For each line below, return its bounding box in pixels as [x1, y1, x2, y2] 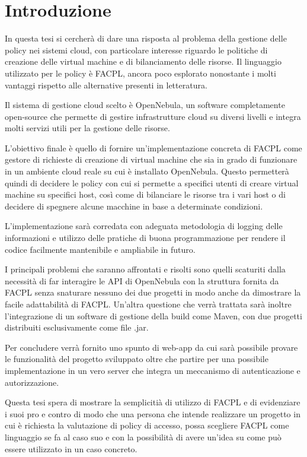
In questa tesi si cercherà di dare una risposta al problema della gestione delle [5, 32, 287, 45]
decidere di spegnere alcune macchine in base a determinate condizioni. [5, 199, 263, 212]
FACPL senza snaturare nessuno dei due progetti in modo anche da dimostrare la [5, 286, 301, 299]
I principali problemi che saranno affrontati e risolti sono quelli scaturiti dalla [5, 263, 286, 275]
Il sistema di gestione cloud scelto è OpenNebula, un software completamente [5, 99, 285, 111]
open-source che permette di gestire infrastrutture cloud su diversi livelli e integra [5, 110, 301, 122]
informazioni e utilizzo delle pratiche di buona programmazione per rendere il [5, 231, 286, 244]
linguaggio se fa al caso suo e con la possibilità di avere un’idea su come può [5, 430, 282, 443]
